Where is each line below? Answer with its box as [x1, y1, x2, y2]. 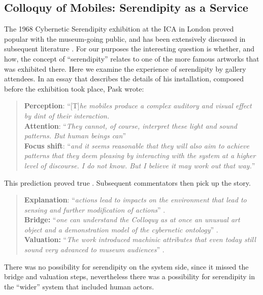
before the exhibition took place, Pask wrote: [4, 83, 144, 94]
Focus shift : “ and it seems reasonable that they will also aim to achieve [24, 140, 249, 151]
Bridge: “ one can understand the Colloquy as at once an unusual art [24, 214, 240, 225]
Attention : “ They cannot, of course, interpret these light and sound [24, 120, 237, 131]
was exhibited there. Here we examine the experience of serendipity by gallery [4, 63, 246, 74]
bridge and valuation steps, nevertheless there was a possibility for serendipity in [4, 271, 255, 282]
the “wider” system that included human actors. [4, 281, 154, 291]
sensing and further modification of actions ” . [24, 204, 166, 215]
